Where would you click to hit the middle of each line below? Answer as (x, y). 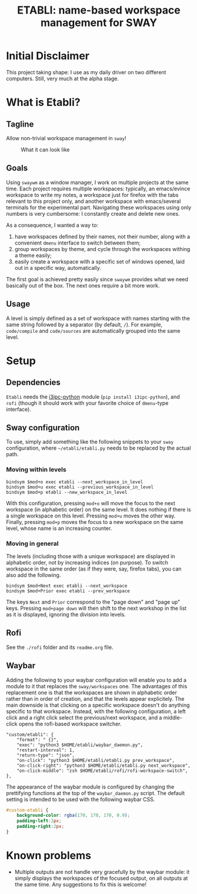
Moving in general (32, 543)
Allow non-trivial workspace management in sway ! (66, 138)
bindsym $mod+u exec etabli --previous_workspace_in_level (80, 487)
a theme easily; (33, 255)
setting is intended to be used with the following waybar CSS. (81, 799)
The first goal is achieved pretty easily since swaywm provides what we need (97, 279)
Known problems (49, 856)
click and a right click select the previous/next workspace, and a (84, 717)
